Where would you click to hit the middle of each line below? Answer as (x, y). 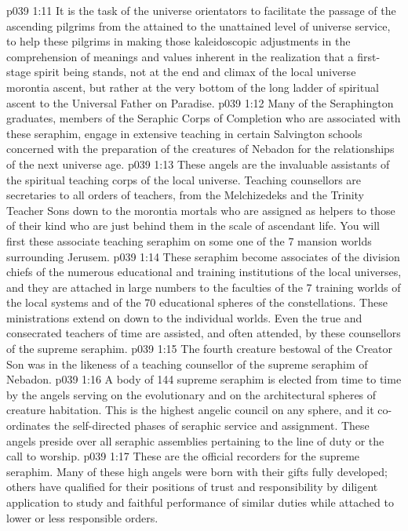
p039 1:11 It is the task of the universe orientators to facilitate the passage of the (201, 10)
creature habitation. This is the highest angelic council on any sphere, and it (190, 410)
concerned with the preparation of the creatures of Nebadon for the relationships (200, 149)
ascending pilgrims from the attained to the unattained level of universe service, (199, 25)
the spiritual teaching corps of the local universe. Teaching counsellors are (184, 179)
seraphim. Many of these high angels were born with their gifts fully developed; (197, 471)
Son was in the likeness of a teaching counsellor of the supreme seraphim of (187, 364)
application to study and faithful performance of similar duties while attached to (200, 502)
